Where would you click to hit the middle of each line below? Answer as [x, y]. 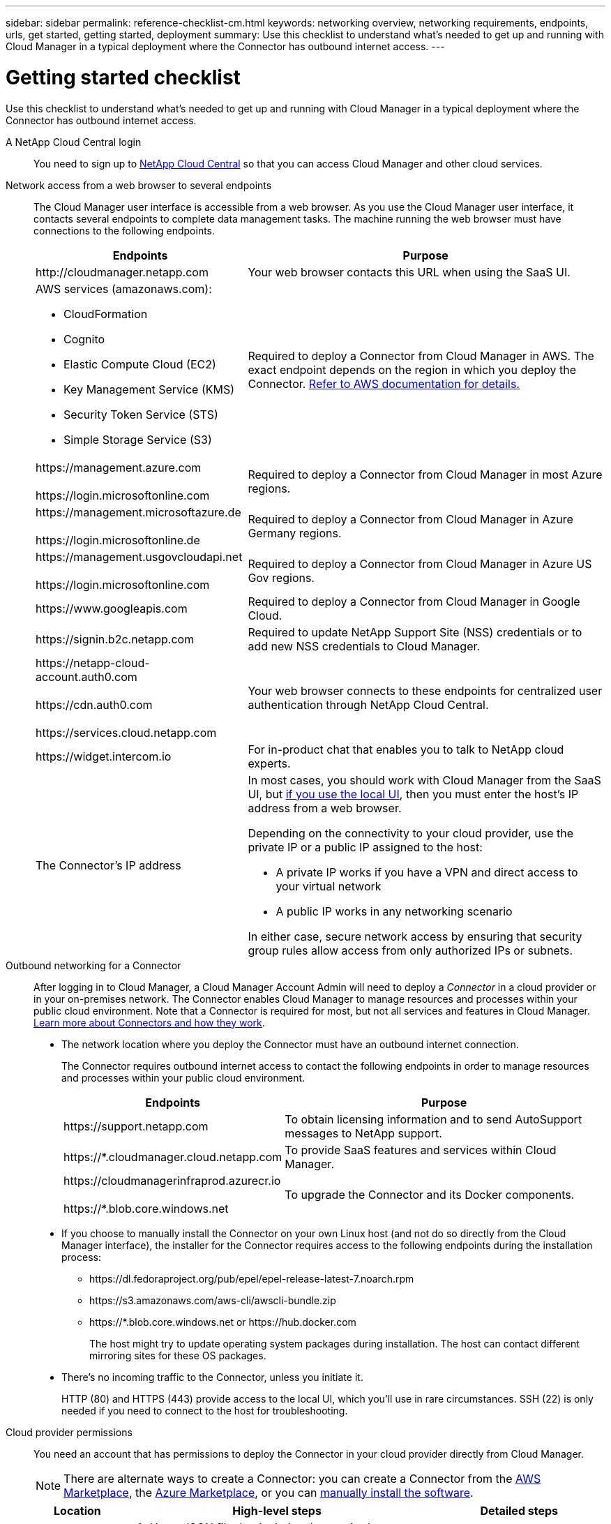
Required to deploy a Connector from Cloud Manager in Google [414, 601]
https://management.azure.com [119, 467]
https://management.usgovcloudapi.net [139, 556]
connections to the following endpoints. [125, 230]
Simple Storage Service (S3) [138, 439]
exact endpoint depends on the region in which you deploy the [412, 369]
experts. [269, 763]
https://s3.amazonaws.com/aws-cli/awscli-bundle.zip [213, 1300]
